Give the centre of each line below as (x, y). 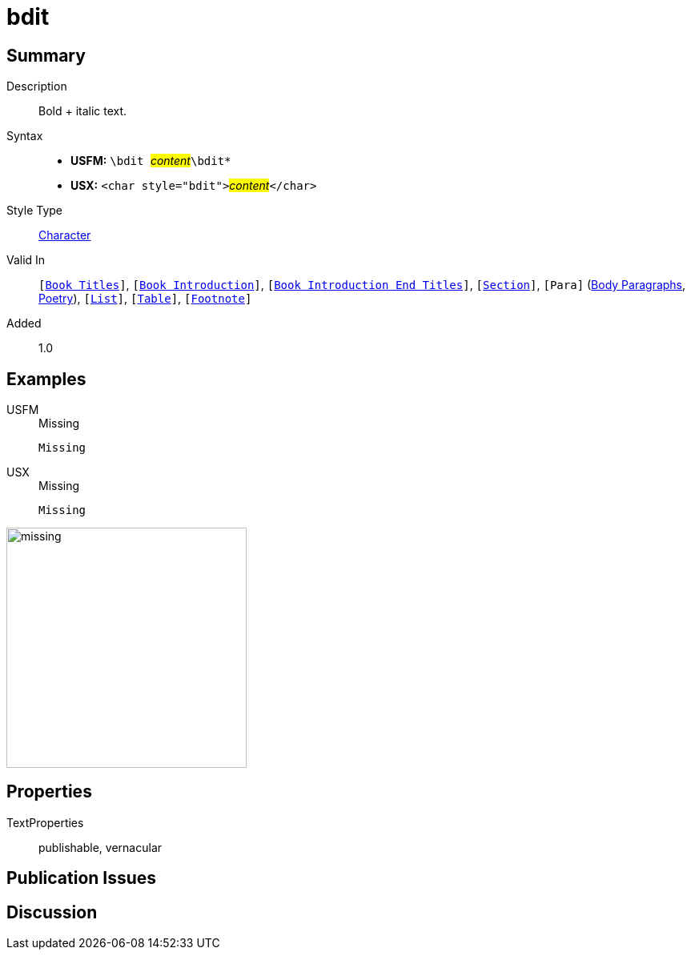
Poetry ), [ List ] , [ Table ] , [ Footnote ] (145, 299)
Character (65, 235)
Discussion (52, 912)
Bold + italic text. (83, 111)
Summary (46, 55)
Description (37, 86)
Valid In (26, 260)
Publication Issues (82, 878)
